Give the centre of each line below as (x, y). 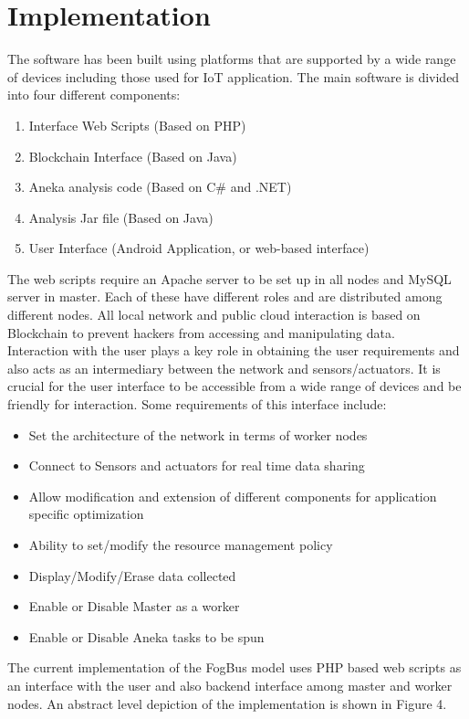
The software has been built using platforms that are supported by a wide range (232, 59)
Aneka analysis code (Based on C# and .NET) (160, 187)
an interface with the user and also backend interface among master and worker (230, 685)
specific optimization (86, 514)
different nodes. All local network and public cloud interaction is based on (214, 315)
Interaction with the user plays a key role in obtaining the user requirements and (234, 350)
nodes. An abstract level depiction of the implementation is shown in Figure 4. (227, 703)
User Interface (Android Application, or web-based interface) (199, 248)
